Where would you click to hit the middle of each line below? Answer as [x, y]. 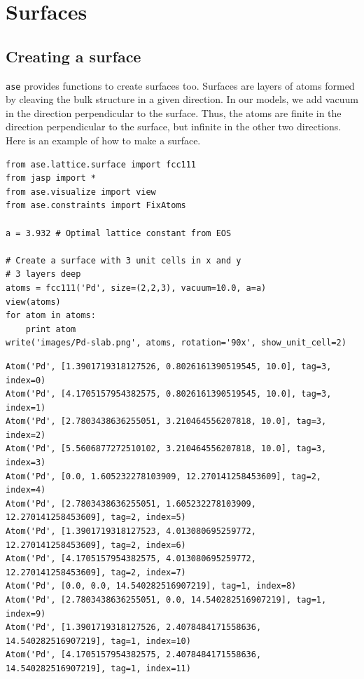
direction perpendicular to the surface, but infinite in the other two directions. [174, 126]
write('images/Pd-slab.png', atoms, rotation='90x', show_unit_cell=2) [176, 343]
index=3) [26, 463]
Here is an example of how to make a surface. [103, 140]
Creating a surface [73, 56]
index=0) [26, 380]
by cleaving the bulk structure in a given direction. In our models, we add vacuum [182, 99]
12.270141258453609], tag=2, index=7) [96, 572]
